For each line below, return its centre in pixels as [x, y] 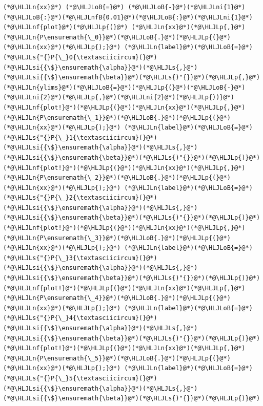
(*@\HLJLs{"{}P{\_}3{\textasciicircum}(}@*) [80, 258]
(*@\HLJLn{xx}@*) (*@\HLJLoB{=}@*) [64, 7]
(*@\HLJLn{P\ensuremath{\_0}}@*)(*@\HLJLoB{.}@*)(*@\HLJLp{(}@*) [117, 37]
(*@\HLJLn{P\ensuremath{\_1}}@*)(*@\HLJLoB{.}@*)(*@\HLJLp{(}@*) [117, 117]
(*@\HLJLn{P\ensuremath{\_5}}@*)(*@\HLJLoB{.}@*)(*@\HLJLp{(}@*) [117, 358]
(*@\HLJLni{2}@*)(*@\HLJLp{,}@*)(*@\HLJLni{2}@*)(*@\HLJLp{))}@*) [119, 98]
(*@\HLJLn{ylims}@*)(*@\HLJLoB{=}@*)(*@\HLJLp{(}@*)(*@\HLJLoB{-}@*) [124, 87]
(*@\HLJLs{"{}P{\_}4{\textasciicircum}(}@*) [80, 318]
